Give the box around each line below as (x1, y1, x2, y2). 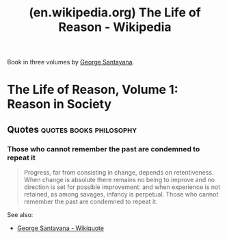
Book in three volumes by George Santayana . (7, 58, 135, 66)
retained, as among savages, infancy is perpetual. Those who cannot (23, 190, 219, 199)
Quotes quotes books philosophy (7, 123, 137, 135)
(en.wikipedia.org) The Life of (28, 5, 202, 21)
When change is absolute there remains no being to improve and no (23, 176, 215, 184)
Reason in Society (7, 97, 111, 112)
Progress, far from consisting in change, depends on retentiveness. (23, 168, 214, 177)
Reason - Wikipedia (57, 19, 172, 35)
